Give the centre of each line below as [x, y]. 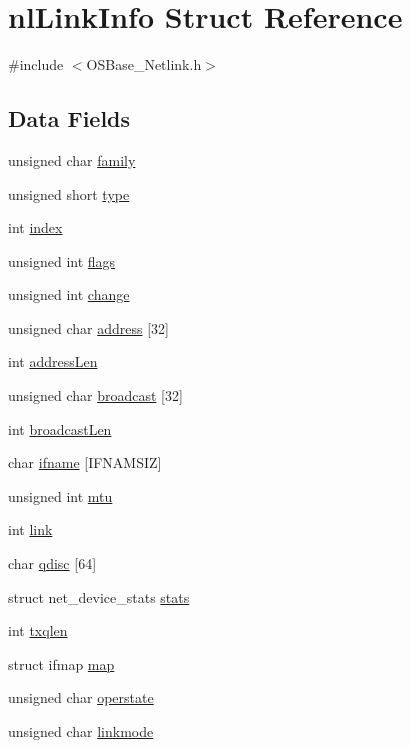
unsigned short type [69, 193]
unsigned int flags [62, 260]
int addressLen [53, 361]
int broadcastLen [60, 428]
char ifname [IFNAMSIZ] [85, 462]
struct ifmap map [61, 663]
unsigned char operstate [81, 697]
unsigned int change [69, 294]
